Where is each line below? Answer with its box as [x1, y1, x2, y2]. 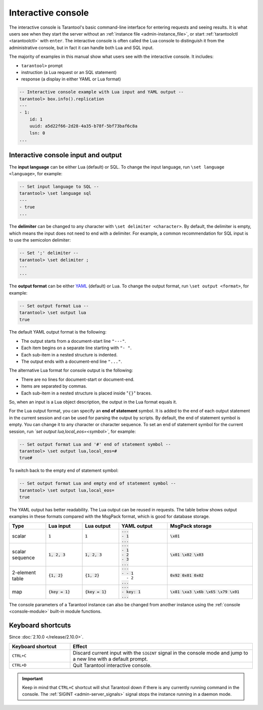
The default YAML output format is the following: [9, 329, 107, 335]
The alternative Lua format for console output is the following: [9, 368, 133, 374]
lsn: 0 [29, 130, 45, 136]
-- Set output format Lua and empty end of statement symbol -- [19, 481, 176, 486]
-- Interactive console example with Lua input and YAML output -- [19, 89, 184, 95]
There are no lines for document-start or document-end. [21, 376, 135, 382]
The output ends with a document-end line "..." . [21, 358, 122, 365]
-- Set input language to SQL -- [19, 184, 99, 189]
